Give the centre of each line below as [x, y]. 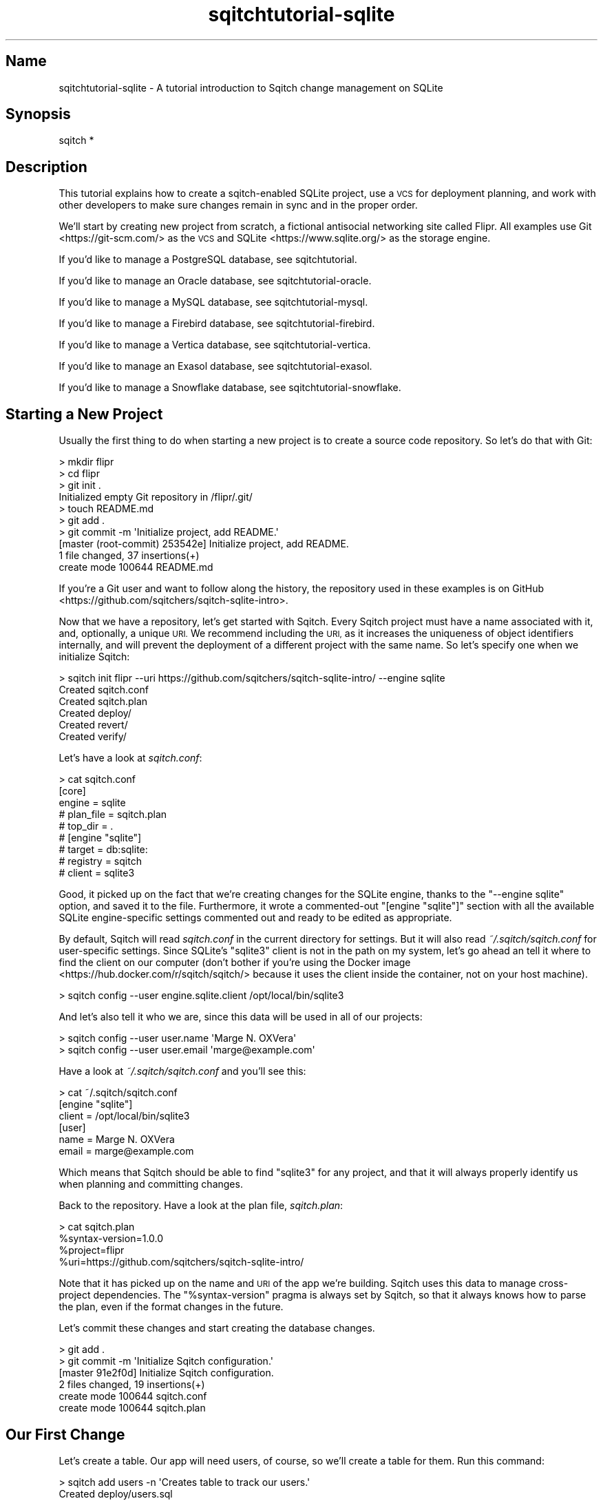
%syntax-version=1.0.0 [111, 1239]
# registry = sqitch [100, 861]
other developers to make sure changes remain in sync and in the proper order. [238, 205]
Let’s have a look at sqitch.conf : [130, 758]
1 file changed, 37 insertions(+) [129, 556]
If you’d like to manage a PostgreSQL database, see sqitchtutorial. [208, 260]
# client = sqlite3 [97, 873]
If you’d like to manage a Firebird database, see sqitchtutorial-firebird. [217, 324]
